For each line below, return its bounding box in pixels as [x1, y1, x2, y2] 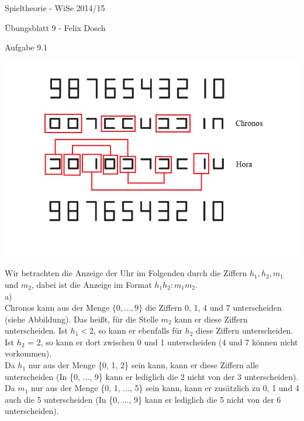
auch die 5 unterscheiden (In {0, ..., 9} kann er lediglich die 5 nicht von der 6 [5, 393, 281, 405]
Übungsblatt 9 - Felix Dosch [5, 21, 106, 33]
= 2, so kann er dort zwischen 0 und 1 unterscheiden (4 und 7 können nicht [27, 335, 298, 348]
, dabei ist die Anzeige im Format [32, 278, 152, 290]
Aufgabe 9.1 [5, 41, 48, 53]
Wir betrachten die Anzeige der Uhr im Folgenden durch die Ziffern [5, 267, 247, 279]
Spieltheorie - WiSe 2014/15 [5, 2, 105, 13]
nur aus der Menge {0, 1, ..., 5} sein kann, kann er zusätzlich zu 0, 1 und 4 [31, 382, 299, 394]
